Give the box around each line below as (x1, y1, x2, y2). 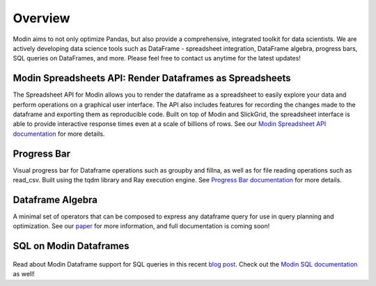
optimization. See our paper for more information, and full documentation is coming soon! (13, 222, 270, 230)
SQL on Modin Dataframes (13, 240, 130, 252)
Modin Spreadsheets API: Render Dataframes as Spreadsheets (13, 72, 292, 84)
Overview (13, 10, 70, 26)
